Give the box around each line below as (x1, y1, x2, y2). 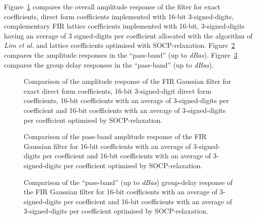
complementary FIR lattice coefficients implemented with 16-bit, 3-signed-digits (4, 21, 245, 31)
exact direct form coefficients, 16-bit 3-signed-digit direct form (24, 85, 212, 96)
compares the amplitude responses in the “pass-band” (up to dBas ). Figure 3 (4, 49, 238, 60)
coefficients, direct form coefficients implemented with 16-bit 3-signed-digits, (4, 11, 234, 21)
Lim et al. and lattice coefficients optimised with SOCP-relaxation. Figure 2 (4, 40, 235, 50)
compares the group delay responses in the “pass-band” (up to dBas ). (4, 59, 214, 70)
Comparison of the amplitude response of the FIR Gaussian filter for (24, 76, 231, 86)
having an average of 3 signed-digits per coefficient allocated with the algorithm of (4, 30, 253, 40)
